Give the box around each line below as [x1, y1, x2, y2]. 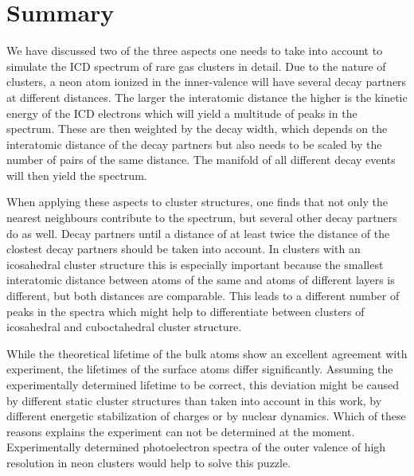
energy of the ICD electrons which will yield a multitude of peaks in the [6, 104, 357, 121]
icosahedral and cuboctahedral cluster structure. [6, 318, 242, 335]
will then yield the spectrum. [6, 166, 147, 183]
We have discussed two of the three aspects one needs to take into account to [6, 42, 383, 59]
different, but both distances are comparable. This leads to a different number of [6, 287, 400, 304]
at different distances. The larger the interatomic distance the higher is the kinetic [6, 88, 408, 105]
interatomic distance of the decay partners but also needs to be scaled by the [6, 135, 382, 152]
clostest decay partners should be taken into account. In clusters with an [6, 240, 361, 257]
